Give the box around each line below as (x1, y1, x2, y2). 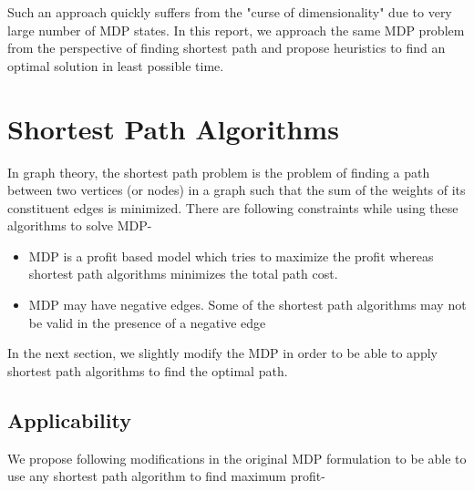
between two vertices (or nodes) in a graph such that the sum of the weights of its (7, 180, 466, 199)
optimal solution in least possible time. (7, 56, 224, 75)
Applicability (7, 405, 131, 434)
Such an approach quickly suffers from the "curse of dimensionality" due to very (7, 3, 452, 21)
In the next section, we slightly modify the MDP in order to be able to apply (7, 343, 438, 363)
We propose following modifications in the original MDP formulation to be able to (7, 448, 467, 467)
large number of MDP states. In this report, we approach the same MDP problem (7, 20, 465, 39)
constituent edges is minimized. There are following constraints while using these (7, 198, 459, 217)
